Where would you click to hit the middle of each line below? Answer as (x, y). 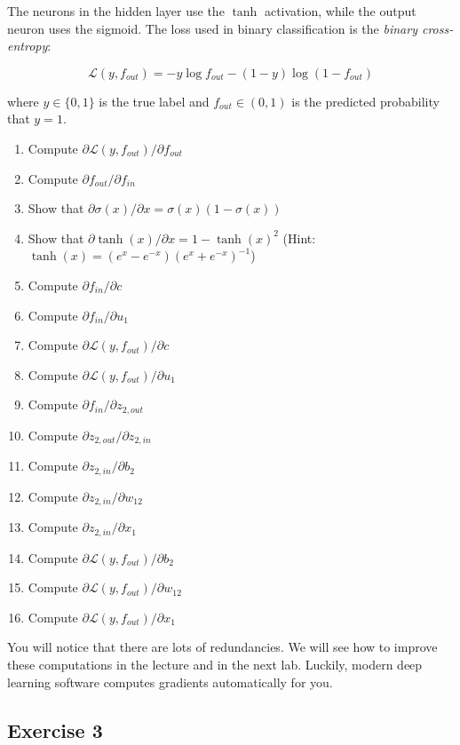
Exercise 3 (55, 729)
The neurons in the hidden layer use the (116, 11)
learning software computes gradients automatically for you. (170, 682)
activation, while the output (340, 11)
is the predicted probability (365, 101)
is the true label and (154, 101)
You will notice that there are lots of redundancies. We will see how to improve (222, 647)
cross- (437, 28)
